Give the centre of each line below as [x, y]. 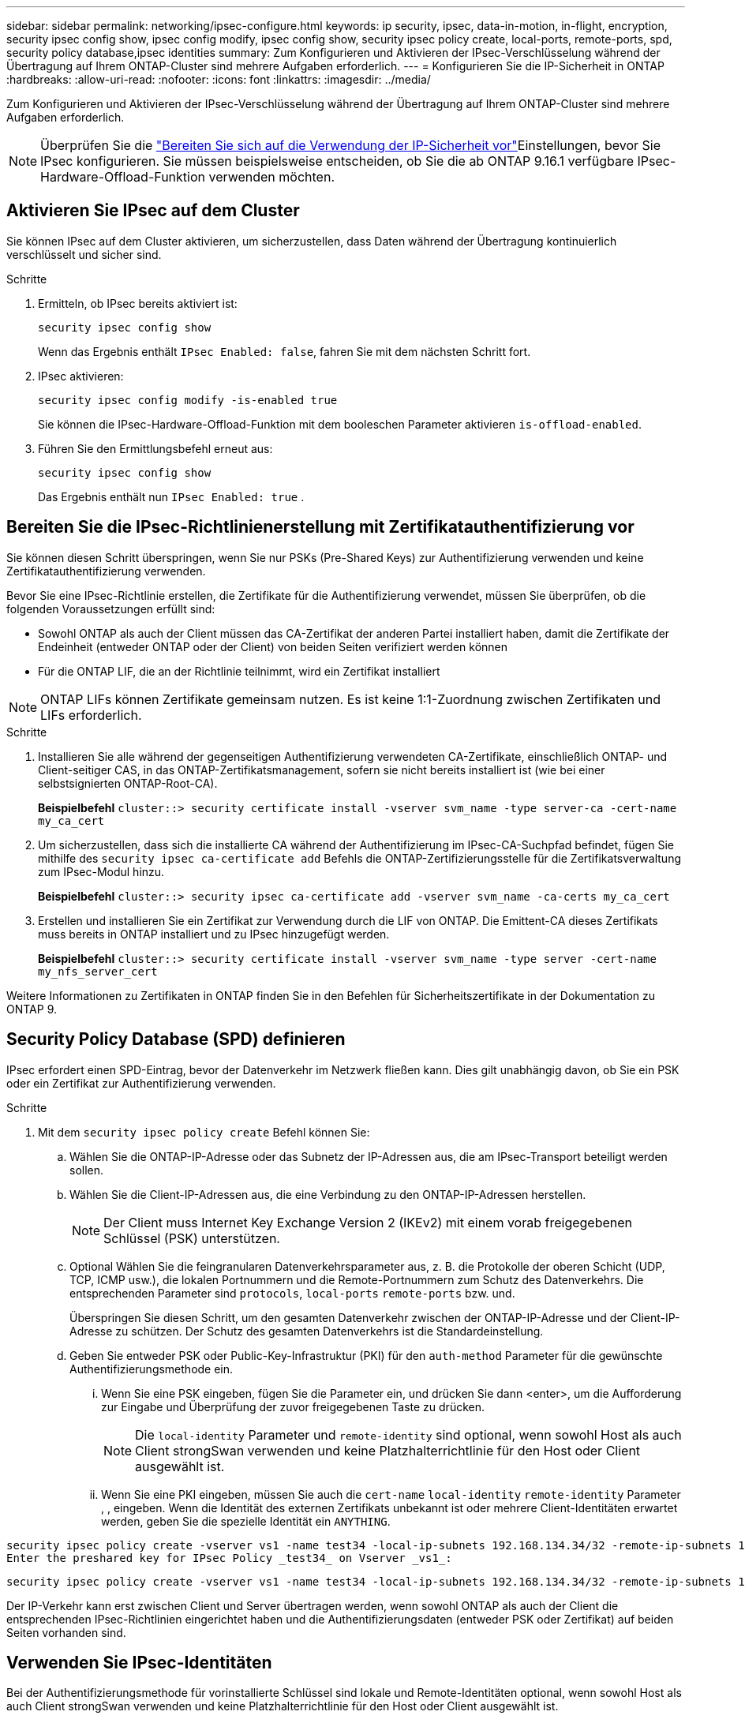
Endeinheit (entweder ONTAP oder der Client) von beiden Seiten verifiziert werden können [273, 646]
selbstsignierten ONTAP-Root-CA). [128, 783]
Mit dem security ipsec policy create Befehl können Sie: [204, 1132]
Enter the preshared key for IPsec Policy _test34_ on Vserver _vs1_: [229, 1558]
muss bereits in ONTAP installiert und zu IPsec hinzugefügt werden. [214, 934]
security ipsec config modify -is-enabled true [188, 400]
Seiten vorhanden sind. [66, 1632]
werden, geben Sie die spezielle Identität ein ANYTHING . [246, 1521]
